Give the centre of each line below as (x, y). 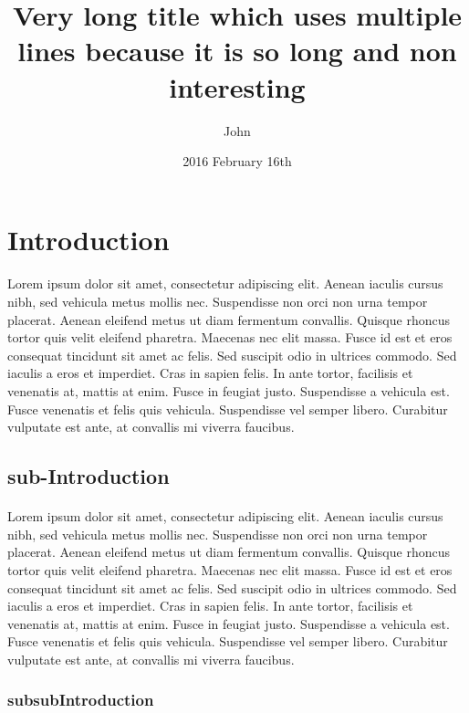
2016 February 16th (237, 161)
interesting (237, 86)
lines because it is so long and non (237, 51)
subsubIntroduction (81, 700)
